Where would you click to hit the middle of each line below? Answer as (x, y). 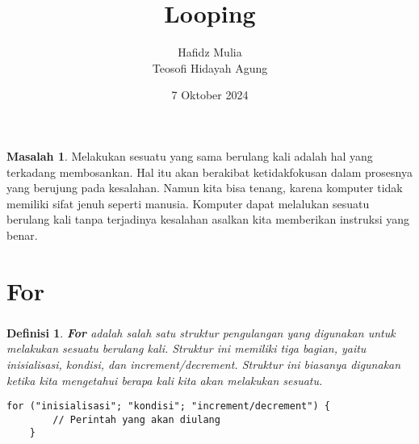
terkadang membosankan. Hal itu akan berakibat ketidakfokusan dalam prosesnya (209, 172)
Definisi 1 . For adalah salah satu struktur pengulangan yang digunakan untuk (201, 332)
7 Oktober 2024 (210, 95)
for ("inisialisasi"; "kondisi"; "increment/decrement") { (168, 406)
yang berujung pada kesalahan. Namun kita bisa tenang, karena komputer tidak (205, 188)
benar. (22, 235)
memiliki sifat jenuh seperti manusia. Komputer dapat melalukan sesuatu (188, 203)
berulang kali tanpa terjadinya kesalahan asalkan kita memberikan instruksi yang (208, 219)
